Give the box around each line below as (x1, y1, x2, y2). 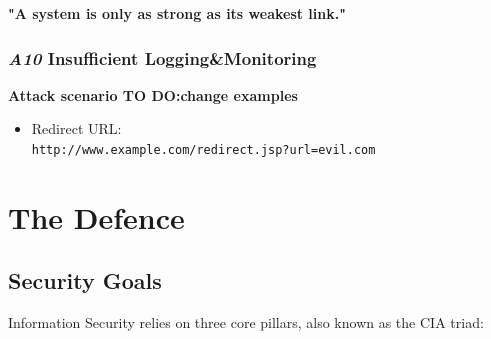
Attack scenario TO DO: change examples (8, 84, 298, 105)
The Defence (8, 196, 185, 237)
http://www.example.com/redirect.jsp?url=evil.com (31, 143, 376, 157)
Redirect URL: (31, 118, 122, 139)
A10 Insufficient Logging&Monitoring (8, 45, 317, 70)
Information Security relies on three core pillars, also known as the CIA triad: (8, 312, 484, 333)
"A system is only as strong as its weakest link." (8, 3, 346, 23)
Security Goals (8, 265, 162, 296)
